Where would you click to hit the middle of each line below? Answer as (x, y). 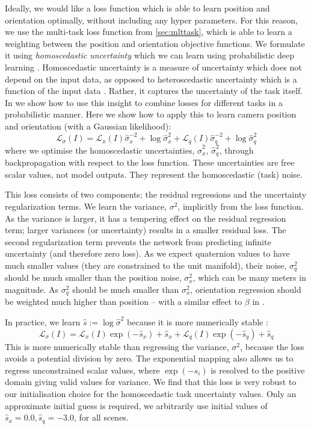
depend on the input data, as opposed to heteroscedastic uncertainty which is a (151, 79)
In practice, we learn (43, 322)
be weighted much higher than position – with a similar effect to (124, 302)
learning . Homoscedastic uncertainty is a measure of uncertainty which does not (153, 67)
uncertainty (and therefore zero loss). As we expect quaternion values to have (147, 253)
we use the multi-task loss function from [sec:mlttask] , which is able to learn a (149, 32)
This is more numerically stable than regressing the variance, (117, 346)
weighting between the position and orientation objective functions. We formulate (155, 43)
